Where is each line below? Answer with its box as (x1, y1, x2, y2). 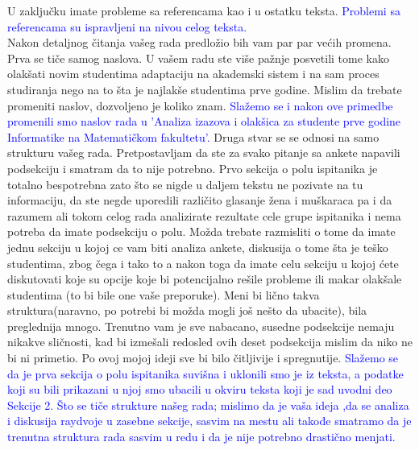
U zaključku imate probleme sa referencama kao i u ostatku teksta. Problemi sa (7, 2, 400, 19)
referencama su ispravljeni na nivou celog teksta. (7, 18, 247, 35)
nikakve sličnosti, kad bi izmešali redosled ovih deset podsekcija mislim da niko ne (7, 333, 413, 350)
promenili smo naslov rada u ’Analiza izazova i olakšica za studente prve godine (7, 113, 401, 130)
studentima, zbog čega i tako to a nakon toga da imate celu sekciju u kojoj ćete (7, 254, 399, 271)
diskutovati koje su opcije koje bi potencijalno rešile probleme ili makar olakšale (7, 270, 402, 287)
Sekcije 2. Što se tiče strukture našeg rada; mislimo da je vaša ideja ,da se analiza (7, 396, 409, 413)
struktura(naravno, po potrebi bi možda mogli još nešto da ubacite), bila (7, 302, 367, 319)
